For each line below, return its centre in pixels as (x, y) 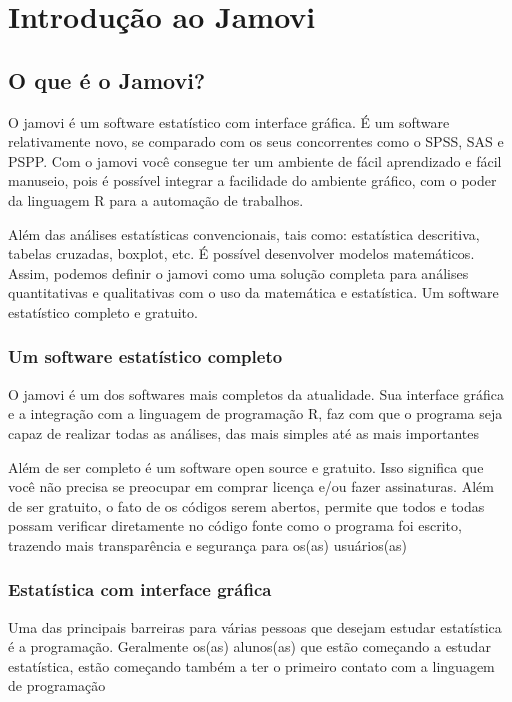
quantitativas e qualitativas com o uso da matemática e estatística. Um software (253, 292)
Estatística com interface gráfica (140, 589)
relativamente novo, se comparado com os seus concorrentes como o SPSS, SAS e (256, 141)
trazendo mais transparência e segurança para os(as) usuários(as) (208, 544)
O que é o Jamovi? (107, 79)
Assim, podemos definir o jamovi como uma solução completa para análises (238, 272)
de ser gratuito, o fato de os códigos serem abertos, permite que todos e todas (246, 505)
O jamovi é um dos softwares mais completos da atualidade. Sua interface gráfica (256, 393)
